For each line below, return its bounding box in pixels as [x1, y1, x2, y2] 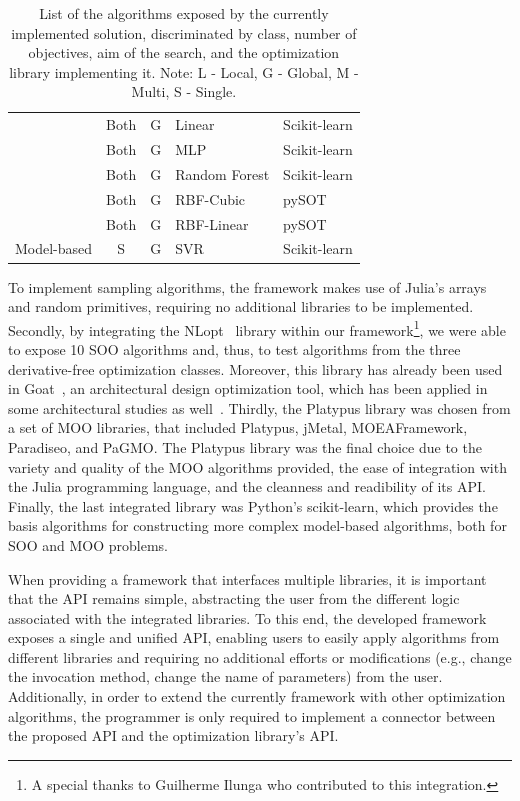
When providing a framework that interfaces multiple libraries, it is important [8, 568, 487, 589]
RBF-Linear [175, 213, 249, 234]
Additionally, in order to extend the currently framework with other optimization [8, 686, 506, 707]
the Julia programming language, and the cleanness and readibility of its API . [8, 476, 486, 497]
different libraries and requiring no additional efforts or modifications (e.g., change [8, 646, 512, 667]
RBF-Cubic [175, 188, 246, 209]
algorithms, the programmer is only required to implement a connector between [8, 705, 496, 726]
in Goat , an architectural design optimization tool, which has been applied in [8, 378, 488, 399]
